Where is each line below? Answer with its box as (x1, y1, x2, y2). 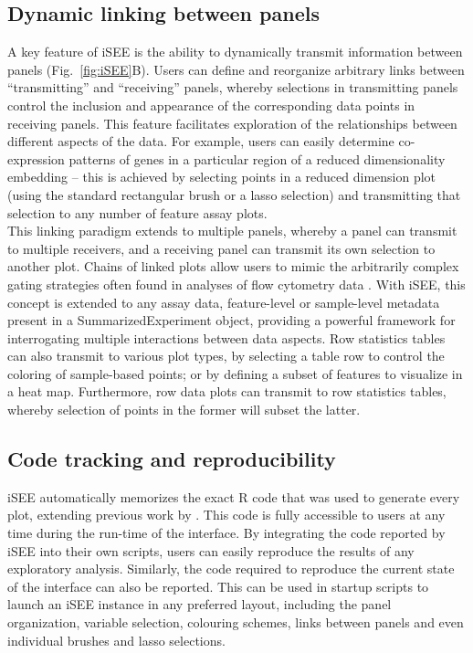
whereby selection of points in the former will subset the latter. (7, 400, 361, 419)
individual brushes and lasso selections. (7, 630, 226, 649)
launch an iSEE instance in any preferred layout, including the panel (7, 595, 392, 614)
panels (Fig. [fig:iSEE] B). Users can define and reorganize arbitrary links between (7, 59, 465, 79)
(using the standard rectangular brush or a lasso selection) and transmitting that (7, 184, 461, 204)
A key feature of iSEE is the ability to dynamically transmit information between (7, 42, 463, 61)
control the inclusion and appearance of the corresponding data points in (7, 95, 415, 114)
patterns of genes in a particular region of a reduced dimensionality (68, 149, 446, 168)
